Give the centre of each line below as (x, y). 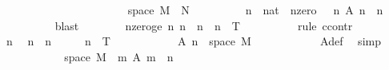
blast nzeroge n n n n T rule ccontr (204, 25)
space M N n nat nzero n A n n (255, 10)
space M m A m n (119, 56)
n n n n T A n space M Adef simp (193, 41)
